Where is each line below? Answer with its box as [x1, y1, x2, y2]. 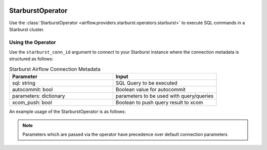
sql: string [12, 79, 36, 86]
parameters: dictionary [12, 93, 65, 100]
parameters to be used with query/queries [115, 93, 214, 100]
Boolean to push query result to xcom [115, 99, 203, 106]
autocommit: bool [12, 86, 53, 93]
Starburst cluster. [9, 26, 44, 32]
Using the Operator [9, 38, 56, 45]
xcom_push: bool [12, 99, 52, 106]
